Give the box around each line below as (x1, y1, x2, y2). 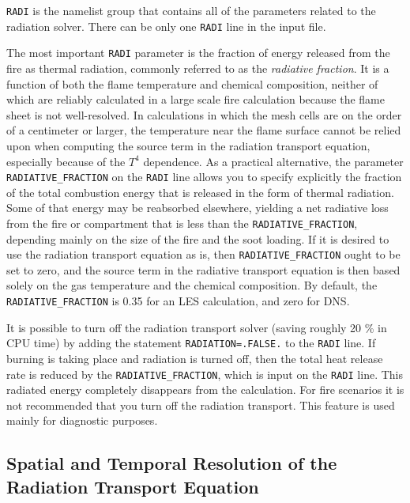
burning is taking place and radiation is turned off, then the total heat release (6, 350, 383, 366)
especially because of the (6, 153, 126, 169)
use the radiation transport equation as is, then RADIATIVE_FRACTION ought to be (6, 246, 401, 263)
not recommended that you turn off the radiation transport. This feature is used (6, 396, 395, 413)
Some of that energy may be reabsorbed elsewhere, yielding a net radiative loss (6, 199, 389, 216)
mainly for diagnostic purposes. (6, 412, 158, 429)
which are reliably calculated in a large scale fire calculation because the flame (6, 91, 385, 108)
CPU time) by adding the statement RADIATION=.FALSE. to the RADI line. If (6, 335, 376, 351)
